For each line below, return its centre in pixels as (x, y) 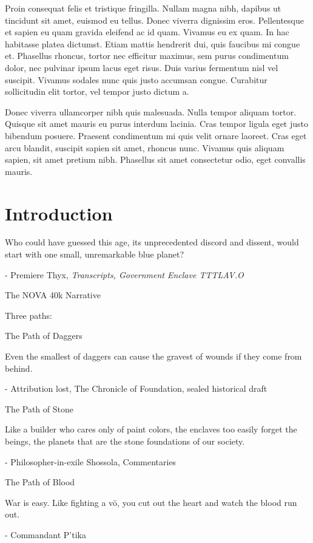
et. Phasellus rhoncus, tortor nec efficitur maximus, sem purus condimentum (147, 56)
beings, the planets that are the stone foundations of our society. (125, 441)
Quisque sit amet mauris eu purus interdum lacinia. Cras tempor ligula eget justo (156, 124)
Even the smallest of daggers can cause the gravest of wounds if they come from (153, 356)
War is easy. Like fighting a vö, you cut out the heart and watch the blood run (151, 502)
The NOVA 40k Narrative (53, 295)
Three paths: (29, 315)
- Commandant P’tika (45, 534)
